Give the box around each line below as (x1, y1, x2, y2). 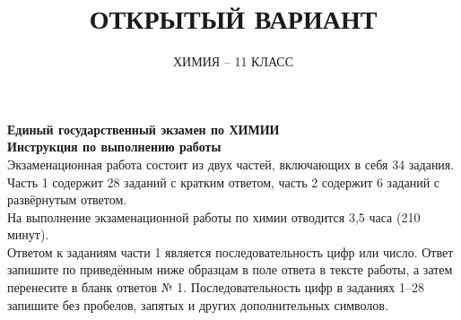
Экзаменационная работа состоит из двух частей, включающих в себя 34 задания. (7, 154, 455, 173)
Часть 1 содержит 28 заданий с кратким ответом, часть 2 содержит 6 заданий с (7, 172, 440, 191)
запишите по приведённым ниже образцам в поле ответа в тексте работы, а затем (7, 260, 453, 279)
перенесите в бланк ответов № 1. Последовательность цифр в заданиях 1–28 (7, 278, 424, 297)
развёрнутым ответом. (7, 190, 127, 209)
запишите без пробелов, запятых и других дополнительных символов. (7, 295, 388, 314)
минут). (7, 225, 49, 244)
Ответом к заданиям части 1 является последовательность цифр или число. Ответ (7, 242, 454, 261)
